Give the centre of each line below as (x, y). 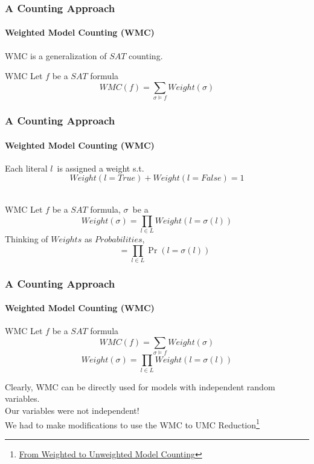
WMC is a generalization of (56, 55)
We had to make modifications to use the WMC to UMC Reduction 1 (132, 424)
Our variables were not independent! (72, 410)
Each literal (26, 168)
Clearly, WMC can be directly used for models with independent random (140, 386)
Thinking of (27, 238)
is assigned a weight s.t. (101, 168)
